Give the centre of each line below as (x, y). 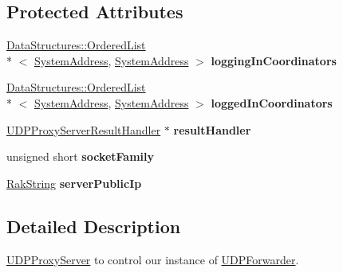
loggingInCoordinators (274, 60)
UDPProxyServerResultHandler (84, 129)
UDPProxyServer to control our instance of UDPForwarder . (153, 259)
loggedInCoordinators (272, 102)
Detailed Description (94, 226)
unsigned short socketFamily (81, 156)
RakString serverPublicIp (74, 183)
